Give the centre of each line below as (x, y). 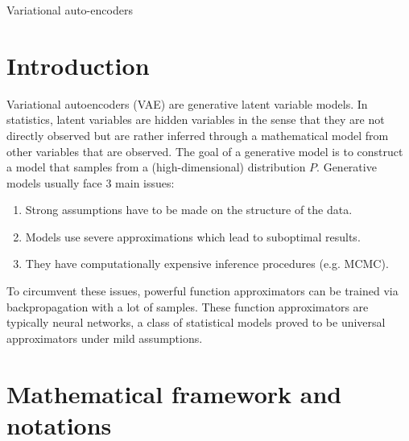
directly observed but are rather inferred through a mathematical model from (198, 135)
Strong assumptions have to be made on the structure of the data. (189, 210)
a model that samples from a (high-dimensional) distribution (156, 167)
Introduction (78, 65)
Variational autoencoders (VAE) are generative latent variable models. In (187, 103)
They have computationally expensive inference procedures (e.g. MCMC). (207, 264)
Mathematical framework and (174, 393)
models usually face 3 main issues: (91, 182)
